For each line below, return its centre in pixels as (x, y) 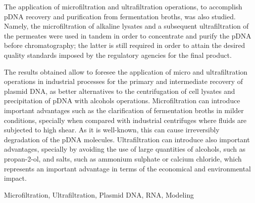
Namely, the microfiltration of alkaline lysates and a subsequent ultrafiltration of (127, 26)
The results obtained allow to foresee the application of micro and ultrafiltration (126, 71)
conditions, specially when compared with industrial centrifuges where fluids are (125, 120)
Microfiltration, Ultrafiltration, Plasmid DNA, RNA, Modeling (99, 194)
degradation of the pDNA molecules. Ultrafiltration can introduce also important (127, 139)
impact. (15, 178)
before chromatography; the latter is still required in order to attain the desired (125, 45)
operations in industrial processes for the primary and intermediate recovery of (124, 81)
